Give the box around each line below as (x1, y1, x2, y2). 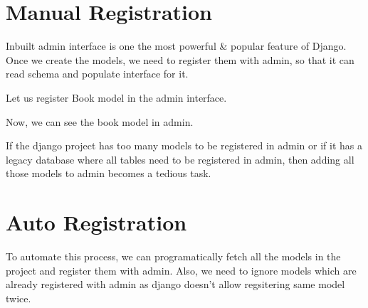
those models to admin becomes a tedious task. (6, 166, 211, 181)
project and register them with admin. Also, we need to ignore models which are (6, 262, 357, 277)
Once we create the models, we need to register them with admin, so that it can (6, 52, 354, 67)
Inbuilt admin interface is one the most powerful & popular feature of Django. (6, 38, 347, 53)
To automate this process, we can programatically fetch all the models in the (6, 249, 341, 263)
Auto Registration (6, 208, 187, 237)
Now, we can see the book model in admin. (6, 114, 194, 129)
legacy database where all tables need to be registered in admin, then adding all (6, 152, 354, 166)
